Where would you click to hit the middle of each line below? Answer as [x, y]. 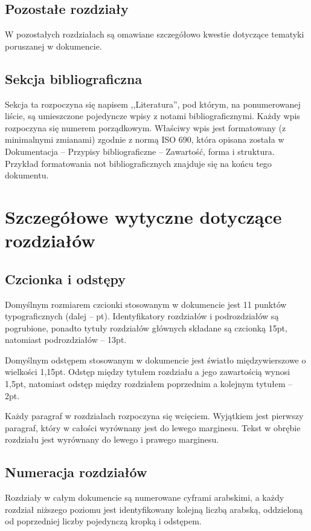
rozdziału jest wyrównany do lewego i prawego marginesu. [112, 439]
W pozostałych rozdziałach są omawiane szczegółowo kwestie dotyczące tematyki [155, 34]
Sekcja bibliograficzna [74, 78]
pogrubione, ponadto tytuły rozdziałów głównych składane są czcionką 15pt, [146, 327]
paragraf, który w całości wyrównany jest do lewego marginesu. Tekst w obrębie [153, 427]
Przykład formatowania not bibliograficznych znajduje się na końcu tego [138, 163]
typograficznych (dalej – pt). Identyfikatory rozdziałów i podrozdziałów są [142, 316]
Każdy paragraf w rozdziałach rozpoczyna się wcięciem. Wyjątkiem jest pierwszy [154, 416]
